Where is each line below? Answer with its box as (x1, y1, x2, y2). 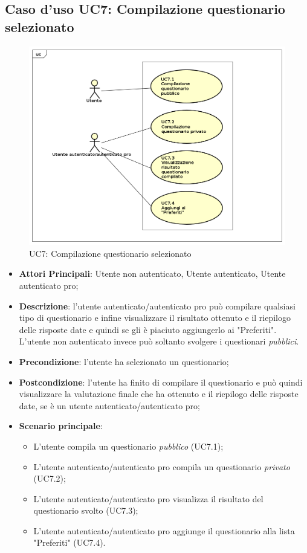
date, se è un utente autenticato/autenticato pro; (19, 399, 200, 412)
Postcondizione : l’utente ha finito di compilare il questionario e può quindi (19, 375, 303, 388)
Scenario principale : (19, 419, 103, 432)
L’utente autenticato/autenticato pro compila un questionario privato (33, 460, 290, 473)
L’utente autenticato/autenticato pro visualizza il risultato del (33, 492, 263, 505)
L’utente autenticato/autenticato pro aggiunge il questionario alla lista (33, 524, 295, 537)
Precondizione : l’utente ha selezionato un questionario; (19, 355, 229, 367)
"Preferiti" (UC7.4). (33, 536, 106, 549)
